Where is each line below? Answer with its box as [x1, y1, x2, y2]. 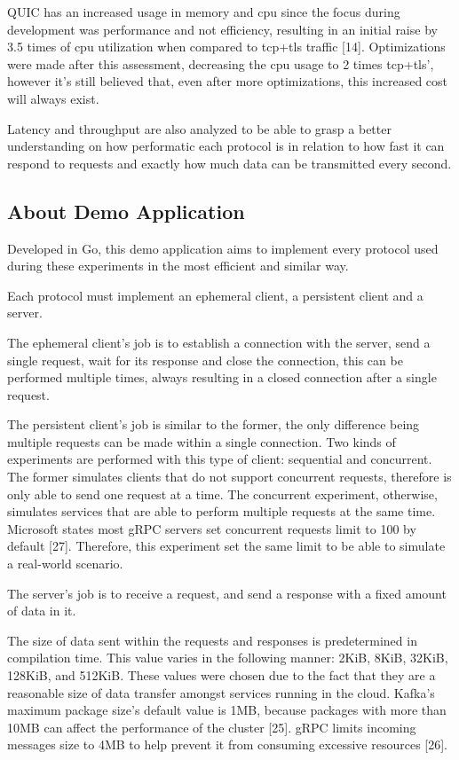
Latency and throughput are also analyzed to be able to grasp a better [7, 119, 392, 137]
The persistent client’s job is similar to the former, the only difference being [7, 415, 420, 434]
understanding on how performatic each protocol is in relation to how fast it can [7, 137, 445, 155]
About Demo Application [7, 197, 245, 224]
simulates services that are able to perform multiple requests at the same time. [7, 502, 436, 521]
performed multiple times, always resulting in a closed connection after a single [7, 368, 437, 387]
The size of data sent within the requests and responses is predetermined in [7, 631, 417, 649]
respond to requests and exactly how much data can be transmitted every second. [7, 153, 452, 172]
